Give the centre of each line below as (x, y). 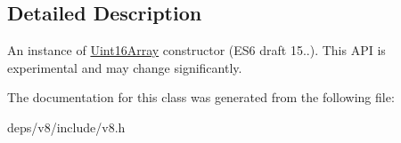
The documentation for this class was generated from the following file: (201, 97)
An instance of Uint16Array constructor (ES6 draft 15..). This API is (196, 50)
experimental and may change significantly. (125, 67)
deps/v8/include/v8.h (66, 127)
